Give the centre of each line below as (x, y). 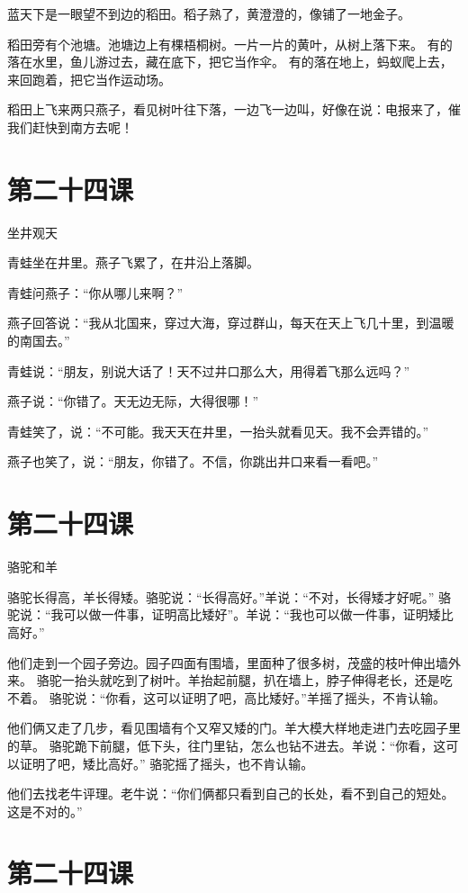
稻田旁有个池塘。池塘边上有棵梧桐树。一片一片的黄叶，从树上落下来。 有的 (230, 44)
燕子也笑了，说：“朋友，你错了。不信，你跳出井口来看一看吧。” (193, 461)
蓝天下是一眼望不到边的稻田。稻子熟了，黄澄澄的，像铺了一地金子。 (209, 14)
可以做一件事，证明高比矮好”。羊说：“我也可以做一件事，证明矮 (252, 614)
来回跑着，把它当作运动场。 (89, 79)
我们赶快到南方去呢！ (70, 126)
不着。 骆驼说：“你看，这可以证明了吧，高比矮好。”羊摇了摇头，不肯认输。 (226, 697)
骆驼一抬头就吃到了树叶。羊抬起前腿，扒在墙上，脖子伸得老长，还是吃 (244, 680)
